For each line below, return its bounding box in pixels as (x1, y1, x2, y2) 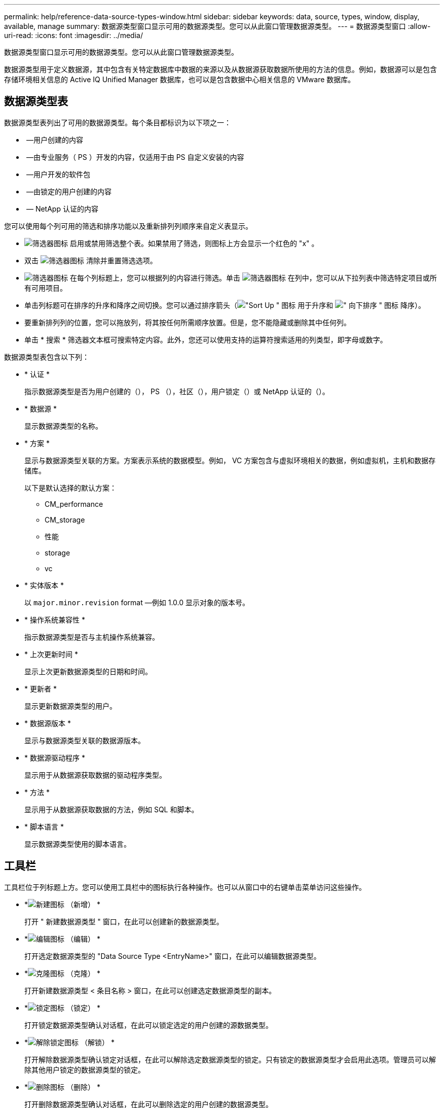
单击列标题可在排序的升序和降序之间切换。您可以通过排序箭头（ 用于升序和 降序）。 (24, 300, 425, 309)
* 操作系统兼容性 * (24, 615, 85, 624)
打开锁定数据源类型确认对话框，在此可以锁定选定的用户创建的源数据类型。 (24, 1020, 273, 1029)
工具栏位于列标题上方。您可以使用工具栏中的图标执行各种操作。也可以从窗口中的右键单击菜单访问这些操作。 (4, 882, 366, 891)
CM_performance (45, 499, 103, 508)
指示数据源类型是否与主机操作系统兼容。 (24, 632, 159, 641)
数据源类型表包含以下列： (4, 352, 89, 361)
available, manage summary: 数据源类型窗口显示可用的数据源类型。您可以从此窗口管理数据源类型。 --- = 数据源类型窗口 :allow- (4, 22, 431, 30)
